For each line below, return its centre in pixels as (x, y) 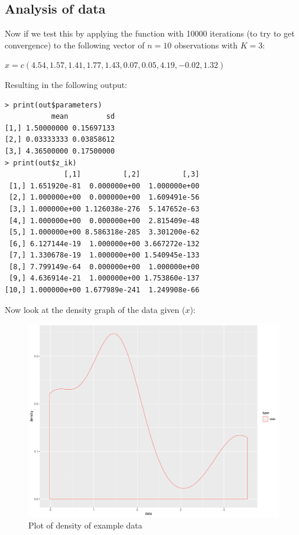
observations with (206, 45)
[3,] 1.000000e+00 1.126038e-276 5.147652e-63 (104, 209)
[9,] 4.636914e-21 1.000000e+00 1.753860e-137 (104, 278)
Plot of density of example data (85, 525)
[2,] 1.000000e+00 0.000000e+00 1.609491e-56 (104, 198)
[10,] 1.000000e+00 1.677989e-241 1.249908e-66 (102, 290)
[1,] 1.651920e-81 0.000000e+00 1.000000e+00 (104, 186)
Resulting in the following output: (66, 84)
